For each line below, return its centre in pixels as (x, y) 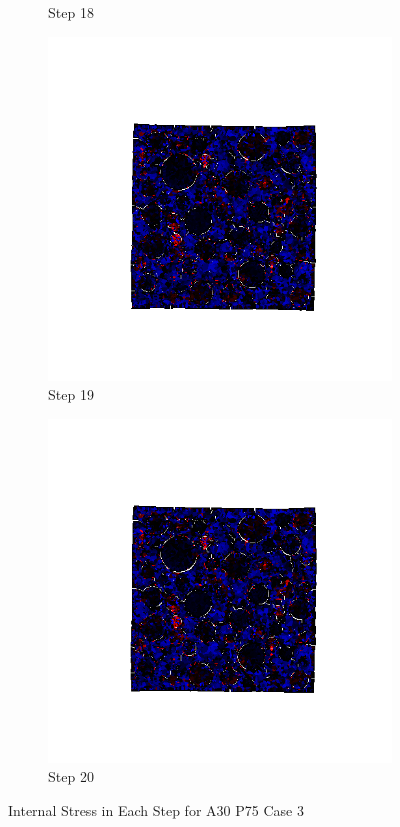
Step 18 (71, 12)
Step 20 (71, 776)
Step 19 (71, 394)
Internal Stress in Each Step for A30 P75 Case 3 (156, 809)
